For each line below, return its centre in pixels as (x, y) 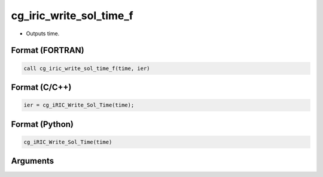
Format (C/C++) (41, 87)
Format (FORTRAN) (48, 51)
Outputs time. (43, 33)
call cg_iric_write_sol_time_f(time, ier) (87, 68)
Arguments (33, 161)
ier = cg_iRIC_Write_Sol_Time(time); (79, 105)
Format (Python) (42, 124)
